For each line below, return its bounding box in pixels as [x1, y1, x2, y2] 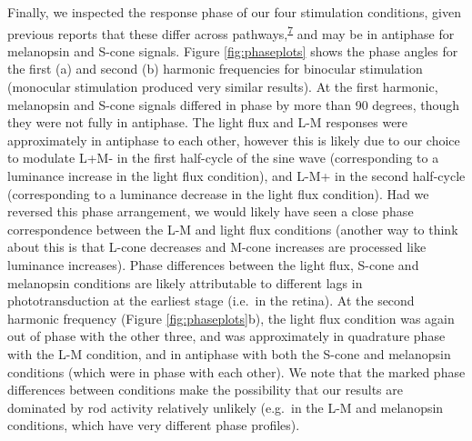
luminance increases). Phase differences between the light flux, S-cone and [7, 255, 419, 274]
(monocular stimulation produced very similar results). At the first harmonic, [7, 77, 438, 96]
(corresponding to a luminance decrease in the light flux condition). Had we [7, 184, 429, 203]
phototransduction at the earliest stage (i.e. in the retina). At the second [7, 291, 415, 310]
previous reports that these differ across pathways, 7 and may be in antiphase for [7, 21, 455, 43]
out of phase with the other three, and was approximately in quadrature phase [7, 326, 446, 346]
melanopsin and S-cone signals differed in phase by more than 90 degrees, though [7, 95, 460, 114]
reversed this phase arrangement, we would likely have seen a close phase [7, 202, 414, 221]
